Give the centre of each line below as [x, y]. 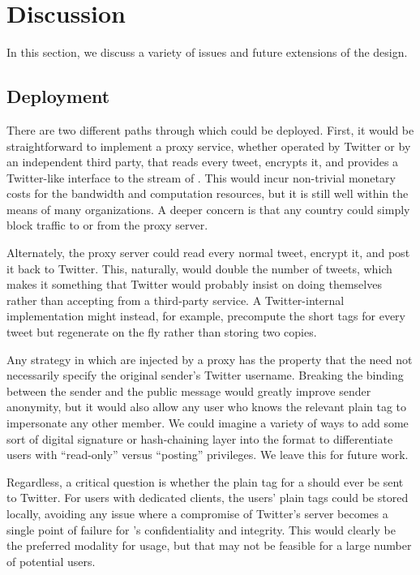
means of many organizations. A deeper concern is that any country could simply [208, 209]
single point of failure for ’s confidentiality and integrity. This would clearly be [201, 529]
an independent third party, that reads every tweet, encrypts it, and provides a [203, 162]
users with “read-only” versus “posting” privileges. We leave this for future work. [208, 455]
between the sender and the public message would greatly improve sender [189, 390]
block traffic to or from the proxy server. [107, 225]
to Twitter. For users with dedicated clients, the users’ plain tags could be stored [208, 498]
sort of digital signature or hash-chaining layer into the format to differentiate [200, 438]
